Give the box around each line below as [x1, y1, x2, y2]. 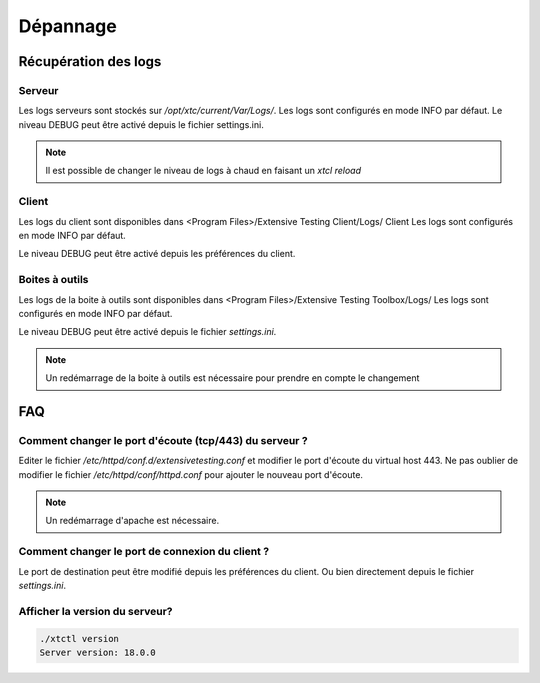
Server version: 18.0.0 [39, 646, 157, 658]
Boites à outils [18, 273, 89, 287]
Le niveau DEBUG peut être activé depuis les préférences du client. [18, 248, 296, 260]
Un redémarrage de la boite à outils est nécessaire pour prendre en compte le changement [45, 372, 420, 384]
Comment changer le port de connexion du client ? [18, 545, 270, 559]
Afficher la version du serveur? [18, 604, 173, 618]
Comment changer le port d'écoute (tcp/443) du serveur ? [18, 433, 309, 447]
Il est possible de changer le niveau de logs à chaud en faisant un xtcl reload [45, 165, 362, 177]
